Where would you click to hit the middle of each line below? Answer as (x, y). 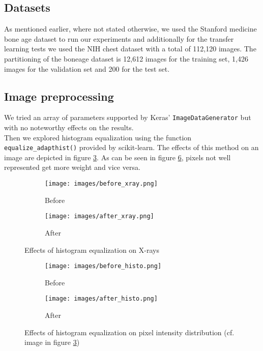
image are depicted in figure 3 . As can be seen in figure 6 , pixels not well (118, 157)
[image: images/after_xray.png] (99, 216)
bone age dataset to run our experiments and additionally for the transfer (119, 38)
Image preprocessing (59, 96)
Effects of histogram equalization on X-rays (92, 250)
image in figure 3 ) (52, 342)
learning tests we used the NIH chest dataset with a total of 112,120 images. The (130, 49)
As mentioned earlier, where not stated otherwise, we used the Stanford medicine (130, 29)
